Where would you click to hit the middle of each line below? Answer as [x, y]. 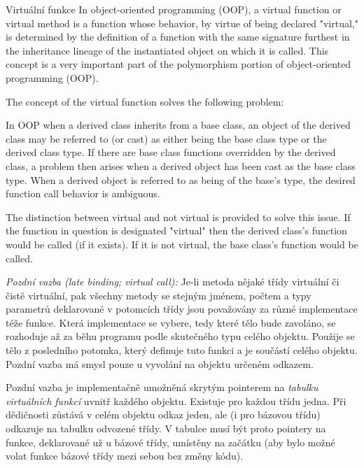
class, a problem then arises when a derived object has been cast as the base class [181, 165]
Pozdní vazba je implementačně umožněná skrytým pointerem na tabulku [162, 387]
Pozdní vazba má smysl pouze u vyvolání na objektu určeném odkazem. [160, 363]
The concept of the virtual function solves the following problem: [145, 101]
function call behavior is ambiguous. [83, 193]
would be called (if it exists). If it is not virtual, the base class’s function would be [182, 244]
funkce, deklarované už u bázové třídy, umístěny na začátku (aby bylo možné [170, 442]
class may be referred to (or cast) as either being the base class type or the [166, 138]
